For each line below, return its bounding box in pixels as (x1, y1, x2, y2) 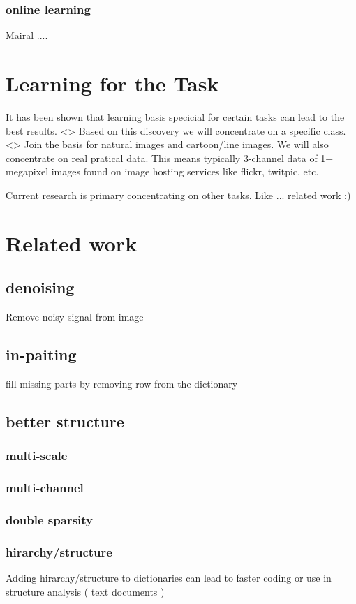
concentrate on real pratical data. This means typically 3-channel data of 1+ (6, 150, 334, 165)
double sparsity (6, 510, 94, 528)
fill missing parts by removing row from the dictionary (6, 376, 238, 390)
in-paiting (6, 344, 77, 365)
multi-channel (6, 479, 84, 496)
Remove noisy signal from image (6, 309, 144, 324)
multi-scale (6, 447, 68, 464)
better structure (6, 410, 124, 432)
